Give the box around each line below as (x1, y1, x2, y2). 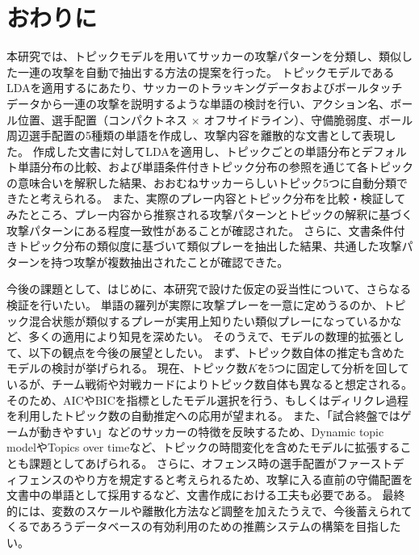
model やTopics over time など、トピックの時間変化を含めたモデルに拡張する (6, 439, 400, 456)
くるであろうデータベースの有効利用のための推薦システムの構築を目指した (6, 518, 401, 535)
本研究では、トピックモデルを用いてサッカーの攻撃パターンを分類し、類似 (6, 48, 401, 65)
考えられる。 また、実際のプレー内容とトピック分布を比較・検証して (40, 190, 406, 207)
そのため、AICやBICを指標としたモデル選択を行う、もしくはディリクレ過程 (6, 391, 409, 408)
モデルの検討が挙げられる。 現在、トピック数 (6, 359, 248, 376)
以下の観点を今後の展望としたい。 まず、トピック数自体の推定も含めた (28, 343, 404, 360)
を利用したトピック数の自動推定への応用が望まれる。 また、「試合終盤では (6, 407, 400, 424)
